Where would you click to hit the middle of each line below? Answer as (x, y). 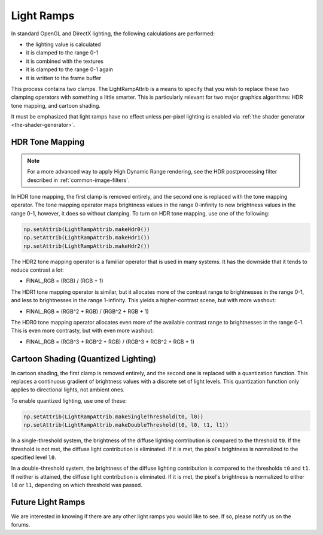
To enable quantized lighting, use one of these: (69, 400)
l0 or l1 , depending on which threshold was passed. (77, 485)
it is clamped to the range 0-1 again (70, 69)
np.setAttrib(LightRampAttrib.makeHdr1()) (87, 238)
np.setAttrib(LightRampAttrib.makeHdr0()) (87, 229)
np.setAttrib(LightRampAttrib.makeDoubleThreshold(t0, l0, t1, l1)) (126, 425)
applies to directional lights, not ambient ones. (68, 390)
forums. (21, 525)
